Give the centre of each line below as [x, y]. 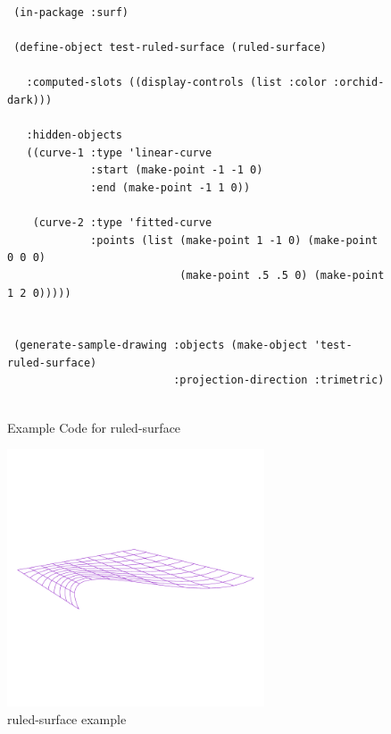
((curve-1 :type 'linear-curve [119, 152]
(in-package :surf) [71, 13]
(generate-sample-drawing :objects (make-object [161, 346]
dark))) [30, 100]
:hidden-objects [74, 135]
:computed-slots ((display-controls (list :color [176, 83]
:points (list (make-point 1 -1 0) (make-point [234, 240]
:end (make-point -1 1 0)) [171, 187]
